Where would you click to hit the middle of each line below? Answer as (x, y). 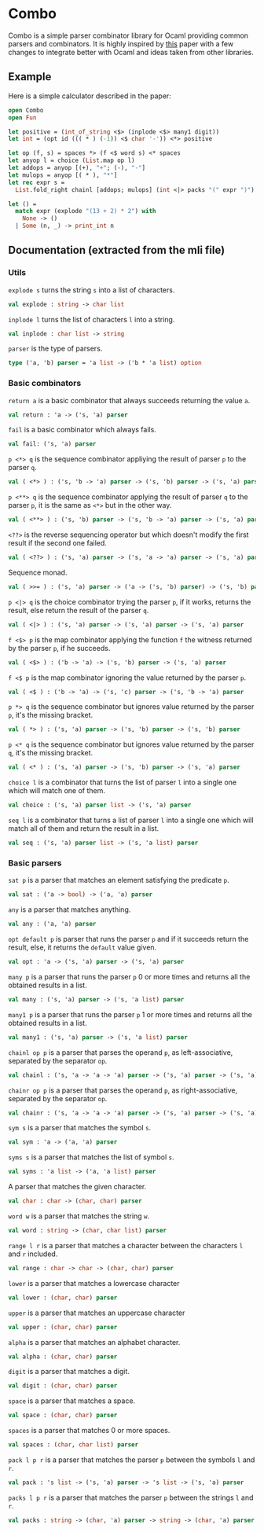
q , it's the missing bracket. (51, 753)
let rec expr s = (37, 182)
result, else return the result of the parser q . (79, 610)
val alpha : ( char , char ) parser (63, 1357)
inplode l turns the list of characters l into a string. (92, 319)
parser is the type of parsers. (55, 349)
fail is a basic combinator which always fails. (82, 430)
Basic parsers (35, 863)
